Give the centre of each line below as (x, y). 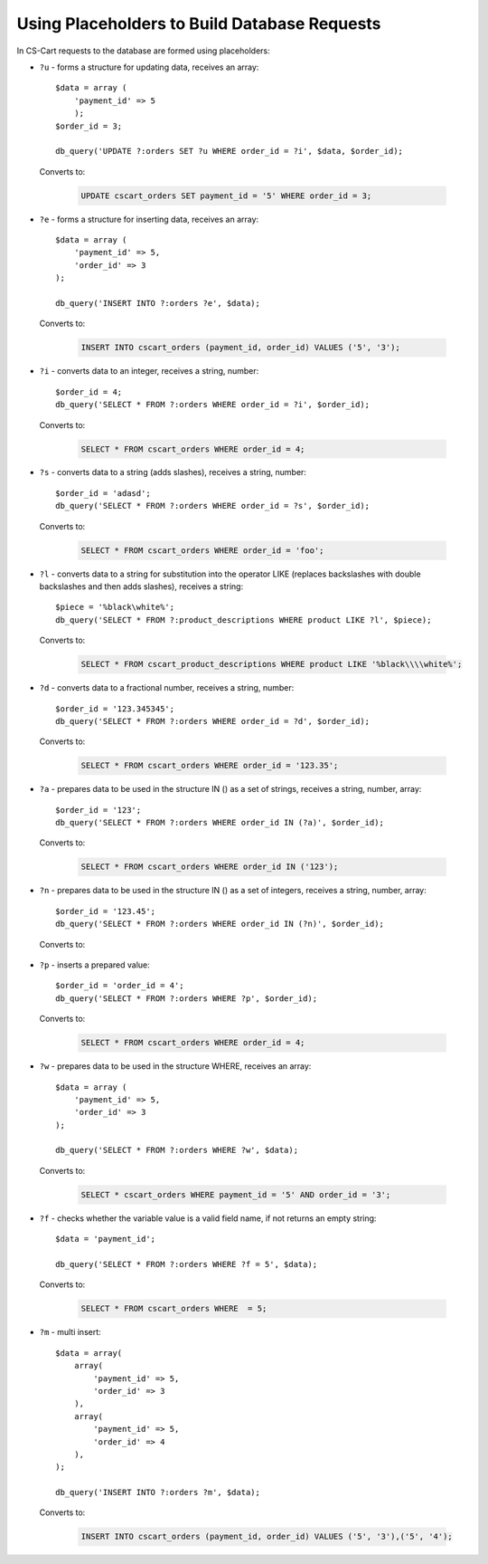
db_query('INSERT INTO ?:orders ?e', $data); (158, 303)
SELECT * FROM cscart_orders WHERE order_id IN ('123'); (210, 867)
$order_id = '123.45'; (106, 911)
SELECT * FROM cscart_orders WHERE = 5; (174, 1309)
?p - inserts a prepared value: (95, 965)
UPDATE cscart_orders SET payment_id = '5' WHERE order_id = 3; (226, 195)
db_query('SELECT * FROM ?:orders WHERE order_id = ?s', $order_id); (213, 506)
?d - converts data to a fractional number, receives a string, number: (167, 688)
